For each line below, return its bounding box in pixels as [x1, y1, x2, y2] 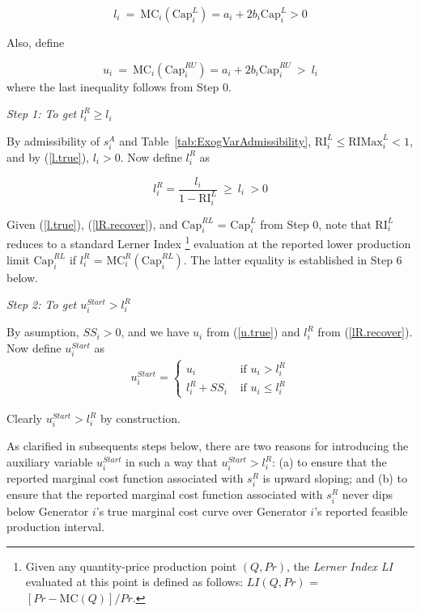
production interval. [6, 518, 105, 535]
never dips [342, 486, 393, 503]
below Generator [6, 502, 89, 519]
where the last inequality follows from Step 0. [6, 78, 232, 95]
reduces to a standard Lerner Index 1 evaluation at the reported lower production [6, 233, 411, 252]
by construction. [100, 410, 181, 427]
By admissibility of [6, 132, 100, 149]
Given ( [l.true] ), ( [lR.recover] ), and [6, 215, 178, 232]
